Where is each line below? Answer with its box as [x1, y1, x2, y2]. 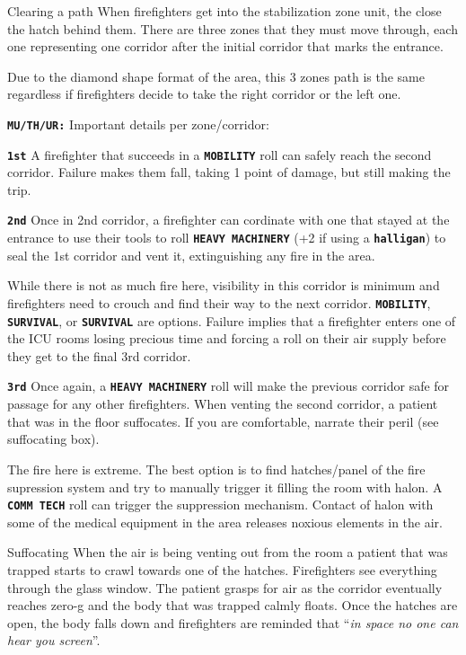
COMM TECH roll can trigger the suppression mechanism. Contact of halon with [7, 495, 434, 514]
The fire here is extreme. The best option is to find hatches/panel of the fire [7, 459, 426, 478]
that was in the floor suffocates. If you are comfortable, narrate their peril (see [7, 412, 439, 430]
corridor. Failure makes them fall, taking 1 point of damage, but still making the [7, 163, 451, 181]
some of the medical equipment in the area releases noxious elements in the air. [7, 512, 443, 531]
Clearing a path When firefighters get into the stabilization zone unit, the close [7, 2, 442, 20]
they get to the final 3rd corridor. [7, 346, 191, 365]
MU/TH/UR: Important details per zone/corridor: [7, 114, 269, 133]
